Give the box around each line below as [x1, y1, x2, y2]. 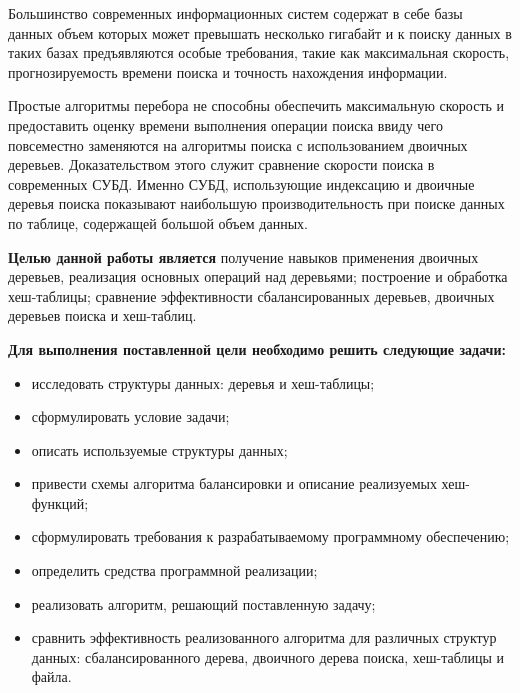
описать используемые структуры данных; [31, 439, 288, 460]
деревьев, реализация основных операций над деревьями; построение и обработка [8, 266, 508, 287]
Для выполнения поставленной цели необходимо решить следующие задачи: [8, 338, 507, 359]
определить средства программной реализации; [31, 560, 318, 581]
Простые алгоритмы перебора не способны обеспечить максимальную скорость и [8, 95, 505, 116]
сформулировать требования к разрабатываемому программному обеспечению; [31, 526, 510, 547]
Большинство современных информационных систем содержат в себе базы [8, 3, 463, 23]
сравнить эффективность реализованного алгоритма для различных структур [31, 627, 497, 648]
